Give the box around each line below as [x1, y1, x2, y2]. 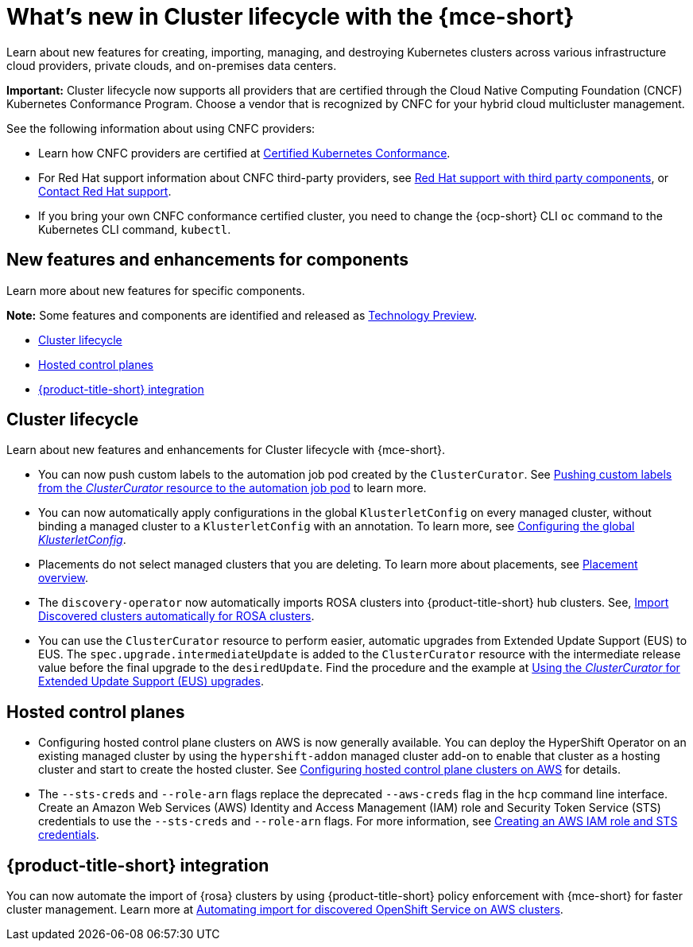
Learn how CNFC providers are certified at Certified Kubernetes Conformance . [38, 146, 451, 160]
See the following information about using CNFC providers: [6, 121, 316, 135]
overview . [38, 571, 89, 585]
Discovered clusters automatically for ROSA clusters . [38, 609, 315, 623]
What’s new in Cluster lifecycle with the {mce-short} [6, 3, 575, 30]
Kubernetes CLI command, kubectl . [38, 222, 231, 236]
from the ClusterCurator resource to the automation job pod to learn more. [38, 481, 427, 495]
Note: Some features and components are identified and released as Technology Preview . [6, 308, 477, 322]
